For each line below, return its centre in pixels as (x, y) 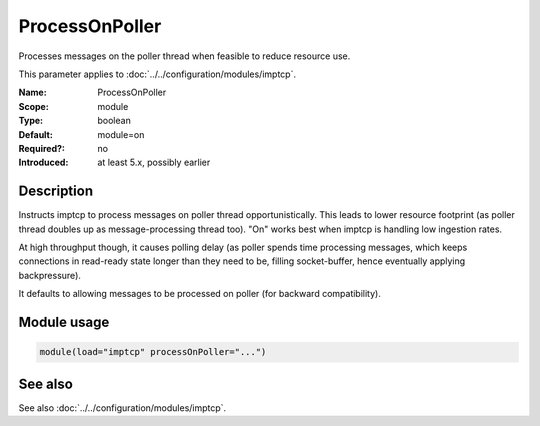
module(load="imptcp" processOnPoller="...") (153, 352)
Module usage (64, 321)
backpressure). (50, 275)
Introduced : (43, 162)
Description (56, 191)
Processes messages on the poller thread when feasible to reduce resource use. (184, 56)
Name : (32, 92)
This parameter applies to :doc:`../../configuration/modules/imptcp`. (157, 74)
